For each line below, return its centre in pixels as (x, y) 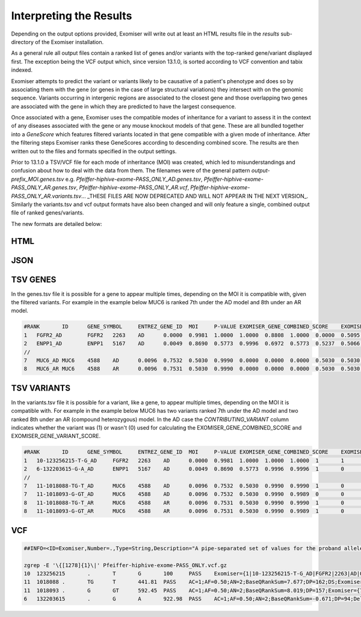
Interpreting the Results (72, 16)
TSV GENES (34, 279)
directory (23, 42)
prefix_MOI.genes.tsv (38, 179)
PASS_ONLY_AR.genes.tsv (44, 187)
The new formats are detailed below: (57, 224)
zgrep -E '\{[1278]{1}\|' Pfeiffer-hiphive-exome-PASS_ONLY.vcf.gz (125, 565)
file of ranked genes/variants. (48, 213)
